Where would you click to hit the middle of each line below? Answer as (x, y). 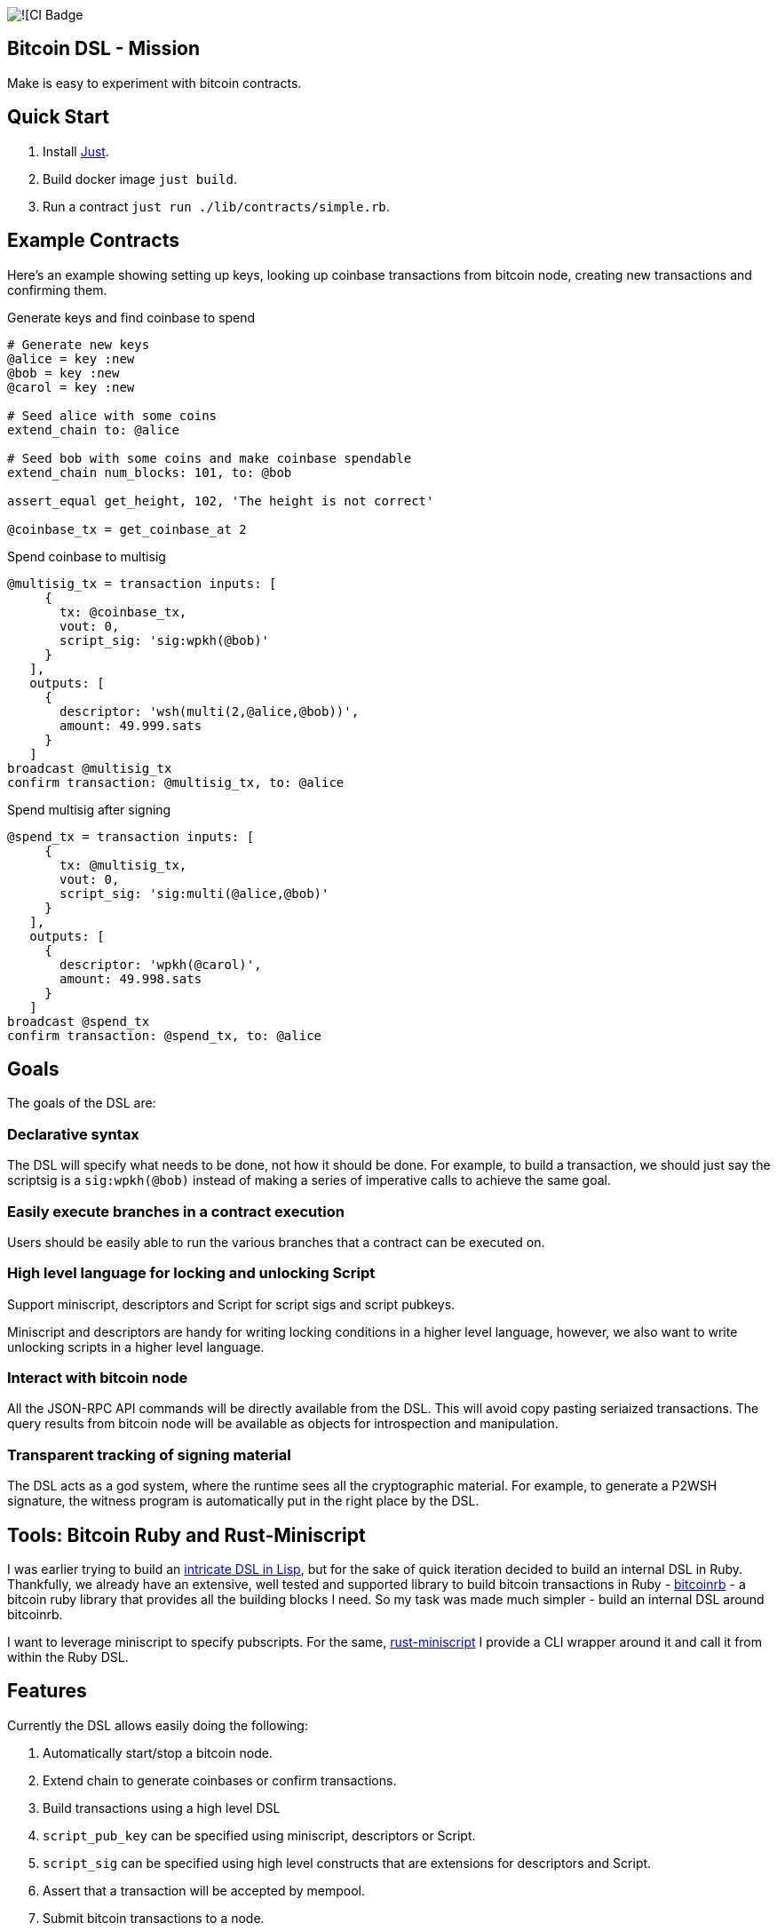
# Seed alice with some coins (112, 415)
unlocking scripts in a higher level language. (136, 1347)
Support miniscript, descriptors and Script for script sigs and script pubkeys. (231, 1304)
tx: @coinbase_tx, (123, 612)
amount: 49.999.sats (131, 725)
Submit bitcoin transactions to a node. (154, 1918)
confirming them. (57, 290)
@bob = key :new (63, 373)
